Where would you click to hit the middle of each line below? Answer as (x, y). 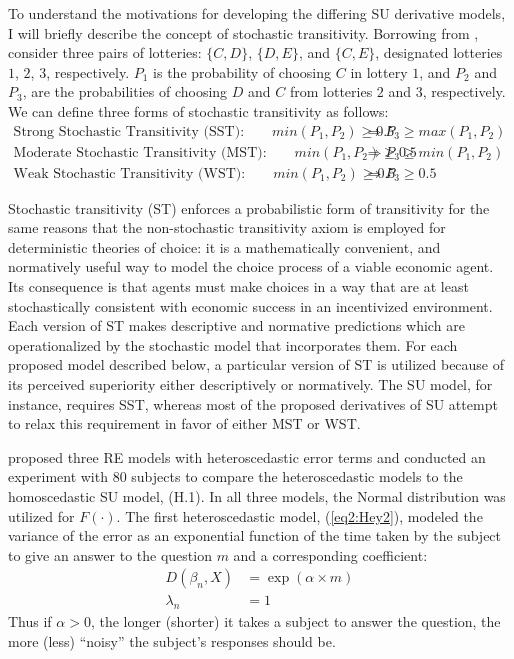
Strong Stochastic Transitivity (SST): (129, 131)
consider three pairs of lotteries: (105, 52)
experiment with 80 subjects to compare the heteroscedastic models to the (235, 476)
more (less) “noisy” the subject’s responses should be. (172, 640)
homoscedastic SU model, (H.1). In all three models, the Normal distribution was (257, 495)
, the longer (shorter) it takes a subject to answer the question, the (295, 621)
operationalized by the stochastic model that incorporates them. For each (233, 344)
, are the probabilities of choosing (125, 91)
